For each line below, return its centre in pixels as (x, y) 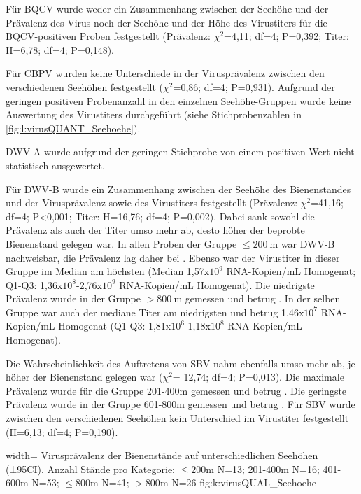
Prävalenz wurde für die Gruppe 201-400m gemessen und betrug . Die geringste (176, 390)
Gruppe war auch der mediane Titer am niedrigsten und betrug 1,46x (155, 312)
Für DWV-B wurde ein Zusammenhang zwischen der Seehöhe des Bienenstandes (178, 189)
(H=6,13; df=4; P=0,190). (62, 431)
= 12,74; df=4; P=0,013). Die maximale (258, 377)
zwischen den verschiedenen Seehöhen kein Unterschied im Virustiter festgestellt (177, 418)
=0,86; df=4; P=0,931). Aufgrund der (254, 86)
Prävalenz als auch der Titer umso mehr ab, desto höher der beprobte (155, 230)
